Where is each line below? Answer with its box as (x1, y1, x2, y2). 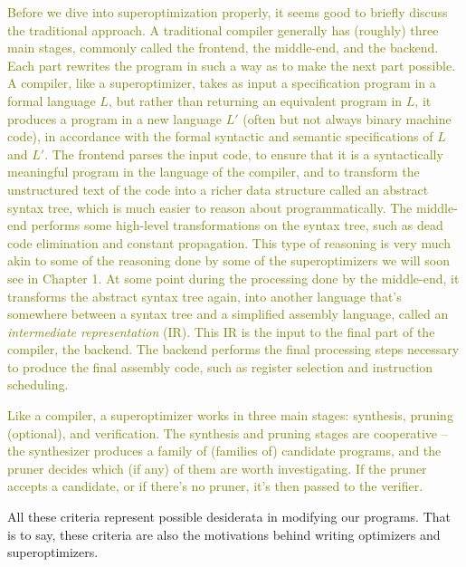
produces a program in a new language (7, 109, 223, 128)
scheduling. (7, 375, 69, 394)
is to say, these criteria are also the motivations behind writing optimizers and (7, 524, 441, 543)
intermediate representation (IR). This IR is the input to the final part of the (7, 322, 435, 341)
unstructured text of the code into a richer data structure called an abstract (7, 179, 429, 198)
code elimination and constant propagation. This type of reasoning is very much (7, 233, 452, 252)
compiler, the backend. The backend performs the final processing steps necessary (7, 340, 460, 359)
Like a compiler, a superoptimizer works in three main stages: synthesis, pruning (7, 406, 453, 425)
